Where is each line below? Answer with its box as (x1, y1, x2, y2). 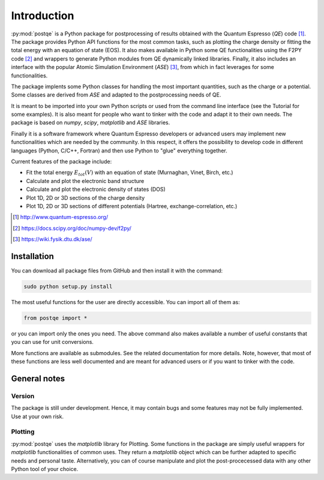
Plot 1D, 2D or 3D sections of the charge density (26, 194, 145, 201)
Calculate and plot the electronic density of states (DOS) (26, 186, 166, 193)
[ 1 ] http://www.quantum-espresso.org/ (13, 214, 109, 221)
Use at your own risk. (11, 413, 64, 420)
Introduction (11, 9, 74, 22)
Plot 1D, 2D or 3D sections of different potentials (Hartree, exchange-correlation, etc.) (26, 202, 238, 209)
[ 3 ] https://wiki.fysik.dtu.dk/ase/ (13, 236, 92, 243)
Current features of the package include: (11, 158, 112, 165)
